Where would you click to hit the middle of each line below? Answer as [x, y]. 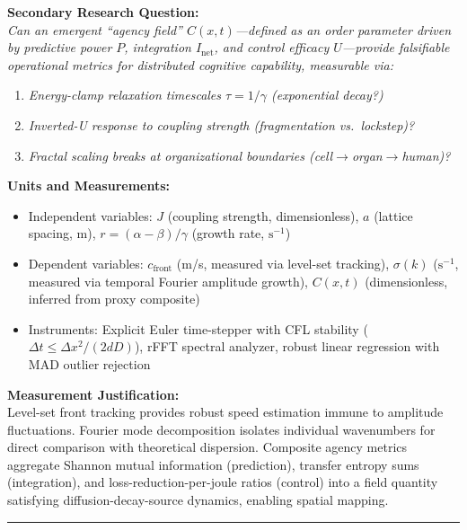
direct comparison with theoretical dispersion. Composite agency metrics [207, 447]
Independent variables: [90, 215]
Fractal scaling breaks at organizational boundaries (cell [181, 155]
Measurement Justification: [93, 394]
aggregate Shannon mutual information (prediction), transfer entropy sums [213, 464]
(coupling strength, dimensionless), [263, 215]
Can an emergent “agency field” [95, 29]
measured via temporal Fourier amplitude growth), [168, 281]
